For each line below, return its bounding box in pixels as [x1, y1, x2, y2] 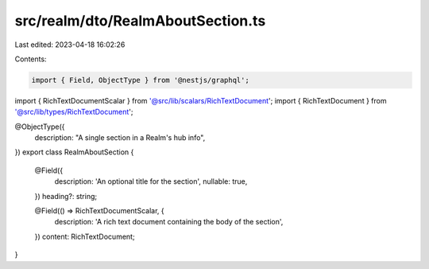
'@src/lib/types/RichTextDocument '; [14, 107, 133, 117]
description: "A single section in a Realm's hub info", [34, 133, 206, 142]
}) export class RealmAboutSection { [14, 147, 134, 157]
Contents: [14, 54, 47, 64]
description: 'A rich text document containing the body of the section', [54, 217, 284, 227]
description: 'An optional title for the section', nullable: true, [54, 177, 248, 186]
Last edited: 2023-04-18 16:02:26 [14, 40, 126, 49]
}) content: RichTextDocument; [34, 232, 135, 241]
